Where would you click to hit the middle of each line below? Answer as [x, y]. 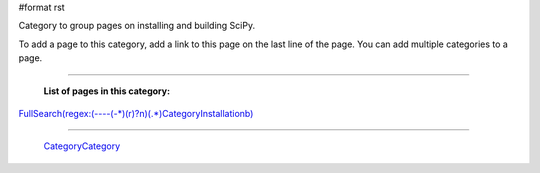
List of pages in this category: [106, 91]
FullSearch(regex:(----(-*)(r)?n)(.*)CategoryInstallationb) [136, 113]
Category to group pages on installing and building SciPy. [136, 26]
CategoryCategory [82, 146]
